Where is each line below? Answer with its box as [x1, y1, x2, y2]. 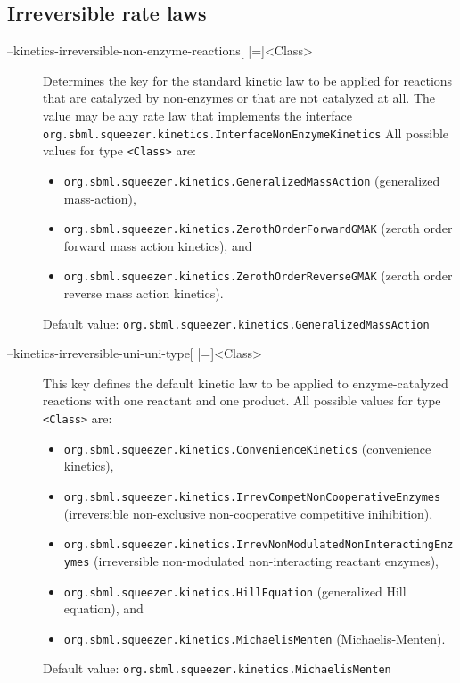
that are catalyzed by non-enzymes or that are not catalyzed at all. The [43, 88, 435, 107]
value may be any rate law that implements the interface [43, 105, 353, 124]
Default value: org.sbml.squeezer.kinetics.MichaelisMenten [43, 659, 391, 678]
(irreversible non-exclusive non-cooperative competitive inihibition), [63, 504, 433, 522]
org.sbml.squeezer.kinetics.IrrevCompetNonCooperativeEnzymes [63, 490, 441, 504]
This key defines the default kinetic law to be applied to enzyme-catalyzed [43, 373, 448, 392]
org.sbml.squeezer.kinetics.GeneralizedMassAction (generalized [63, 171, 440, 189]
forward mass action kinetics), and [63, 236, 252, 254]
